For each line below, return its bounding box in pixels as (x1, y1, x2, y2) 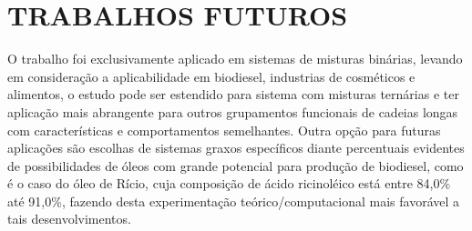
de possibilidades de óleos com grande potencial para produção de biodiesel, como (7, 156, 464, 175)
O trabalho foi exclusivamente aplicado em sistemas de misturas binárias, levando (7, 49, 463, 68)
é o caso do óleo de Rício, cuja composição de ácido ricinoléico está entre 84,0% (7, 174, 451, 193)
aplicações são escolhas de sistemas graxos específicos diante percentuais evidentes (7, 138, 465, 157)
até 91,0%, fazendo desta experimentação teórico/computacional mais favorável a (7, 191, 460, 210)
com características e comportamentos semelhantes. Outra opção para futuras (7, 120, 441, 139)
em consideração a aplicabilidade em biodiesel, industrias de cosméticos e (7, 66, 416, 85)
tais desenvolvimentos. (7, 209, 131, 228)
